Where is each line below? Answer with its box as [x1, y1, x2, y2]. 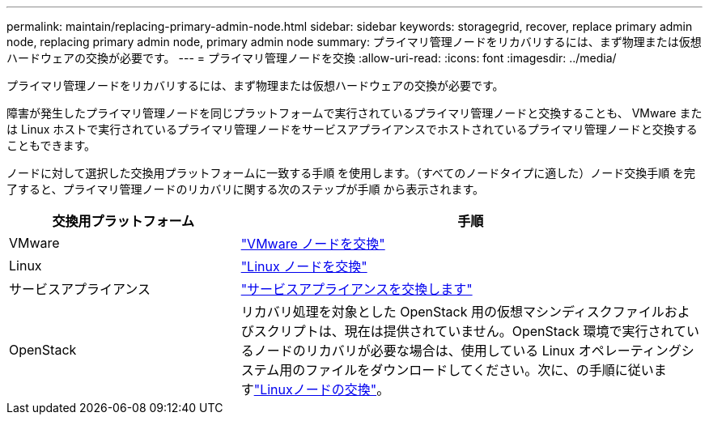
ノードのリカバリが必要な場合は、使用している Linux [253, 342, 575, 359]
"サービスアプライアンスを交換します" [240, 281, 473, 297]
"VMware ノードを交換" [240, 236, 385, 252]
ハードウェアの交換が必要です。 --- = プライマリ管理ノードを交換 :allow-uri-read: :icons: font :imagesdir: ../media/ [6, 51, 617, 65]
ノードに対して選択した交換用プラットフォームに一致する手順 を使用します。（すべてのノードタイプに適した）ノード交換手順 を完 [6, 166, 696, 180]
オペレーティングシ [578, 342, 694, 359]
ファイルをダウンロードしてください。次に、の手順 [305, 362, 615, 378]
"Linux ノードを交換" [240, 258, 367, 274]
